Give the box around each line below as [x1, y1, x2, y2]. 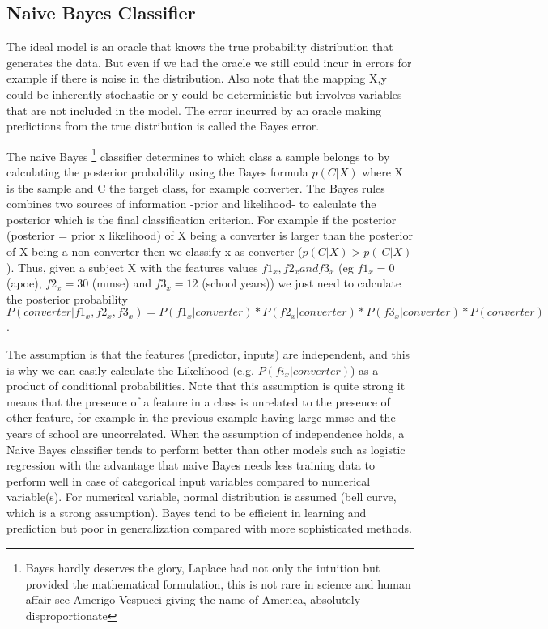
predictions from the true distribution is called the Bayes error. [6, 117, 320, 134]
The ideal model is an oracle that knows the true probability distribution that [6, 38, 393, 55]
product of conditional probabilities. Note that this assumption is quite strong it [6, 377, 406, 394]
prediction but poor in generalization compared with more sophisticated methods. [6, 520, 412, 537]
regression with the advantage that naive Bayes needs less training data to [6, 457, 375, 474]
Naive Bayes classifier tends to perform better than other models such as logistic [6, 440, 406, 457]
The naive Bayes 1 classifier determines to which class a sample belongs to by [6, 145, 390, 164]
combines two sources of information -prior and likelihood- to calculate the [6, 195, 376, 212]
